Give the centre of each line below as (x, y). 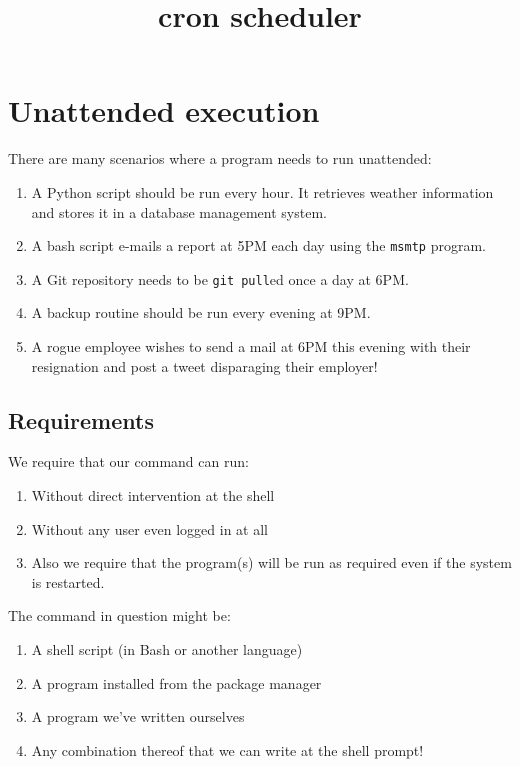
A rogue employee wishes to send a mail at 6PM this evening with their (251, 346)
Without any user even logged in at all (149, 528)
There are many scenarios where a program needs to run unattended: (220, 158)
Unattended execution (164, 110)
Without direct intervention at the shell (153, 494)
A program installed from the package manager (176, 682)
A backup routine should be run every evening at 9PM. (201, 312)
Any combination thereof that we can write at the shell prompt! (227, 749)
